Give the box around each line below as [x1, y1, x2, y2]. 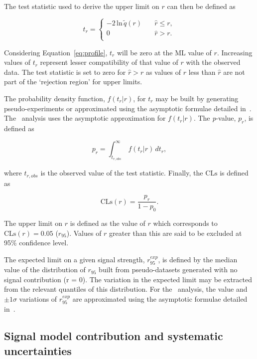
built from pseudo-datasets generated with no [99, 264, 238, 275]
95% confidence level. [4, 237, 69, 248]
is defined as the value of [70, 217, 145, 228]
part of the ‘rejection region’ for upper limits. [4, 76, 142, 87]
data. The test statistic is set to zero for [4, 66, 126, 77]
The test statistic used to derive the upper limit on [4, 1, 159, 11]
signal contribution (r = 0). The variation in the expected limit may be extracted [4, 274, 253, 284]
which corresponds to [153, 217, 218, 228]
